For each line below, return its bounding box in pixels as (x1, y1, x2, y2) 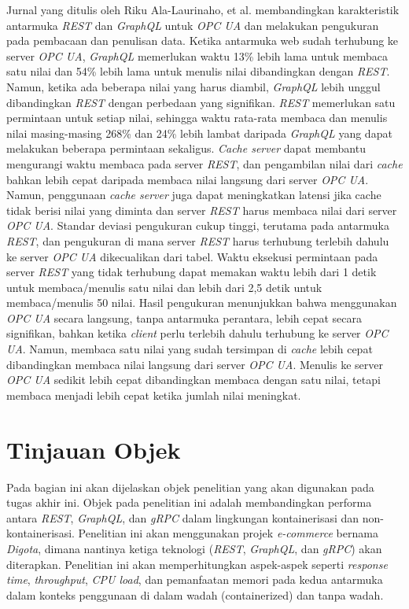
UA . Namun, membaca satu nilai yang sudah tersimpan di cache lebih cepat (6, 341, 373, 357)
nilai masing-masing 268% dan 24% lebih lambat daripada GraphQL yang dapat (6, 124, 392, 141)
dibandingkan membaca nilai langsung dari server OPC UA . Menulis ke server (6, 356, 383, 372)
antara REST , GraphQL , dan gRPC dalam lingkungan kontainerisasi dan (6, 509, 359, 526)
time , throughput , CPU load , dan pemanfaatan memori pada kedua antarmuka (6, 571, 383, 588)
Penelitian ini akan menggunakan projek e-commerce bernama (78, 525, 378, 541)
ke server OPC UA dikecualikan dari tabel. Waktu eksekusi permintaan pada (6, 248, 378, 264)
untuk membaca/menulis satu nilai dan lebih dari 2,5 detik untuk (6, 279, 322, 295)
